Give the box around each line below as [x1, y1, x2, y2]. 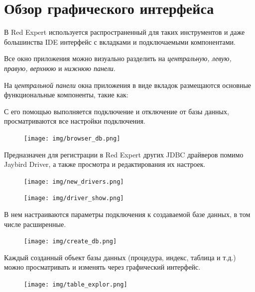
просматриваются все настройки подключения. [4, 116, 145, 126]
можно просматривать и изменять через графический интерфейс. [4, 262, 201, 272]
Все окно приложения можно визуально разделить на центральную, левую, [4, 53, 232, 64]
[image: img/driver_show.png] [24, 195, 124, 202]
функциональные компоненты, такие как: [4, 89, 128, 100]
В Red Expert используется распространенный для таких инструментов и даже [4, 27, 245, 37]
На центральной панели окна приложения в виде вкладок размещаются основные [4, 79, 252, 90]
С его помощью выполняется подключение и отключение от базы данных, [4, 106, 229, 116]
